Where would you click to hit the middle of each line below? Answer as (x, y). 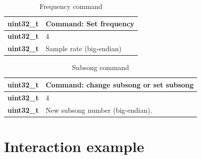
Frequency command (71, 6)
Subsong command (100, 67)
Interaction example (74, 146)
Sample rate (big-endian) (84, 48)
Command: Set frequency (90, 23)
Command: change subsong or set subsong (120, 84)
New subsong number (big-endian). (99, 110)
